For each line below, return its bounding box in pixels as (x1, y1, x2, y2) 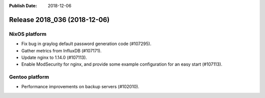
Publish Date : (9, 3, 37, 8)
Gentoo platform (9, 73, 49, 80)
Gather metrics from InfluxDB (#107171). (21, 48, 102, 53)
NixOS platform (9, 30, 47, 37)
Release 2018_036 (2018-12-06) (9, 15, 110, 24)
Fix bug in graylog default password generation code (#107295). (21, 41, 152, 47)
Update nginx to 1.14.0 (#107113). (21, 54, 87, 60)
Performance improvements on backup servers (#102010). (21, 84, 139, 90)
